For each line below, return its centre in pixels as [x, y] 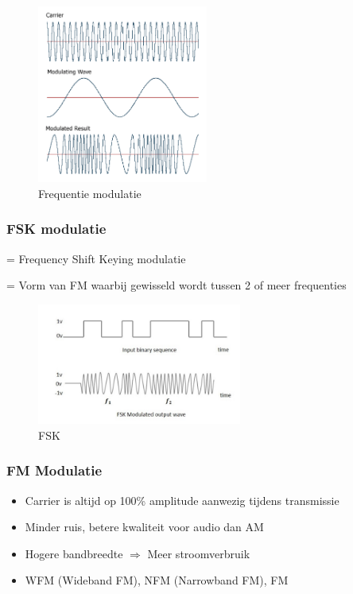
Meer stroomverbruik [199, 553]
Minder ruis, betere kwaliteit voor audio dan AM [144, 527]
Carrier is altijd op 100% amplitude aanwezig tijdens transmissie [182, 500]
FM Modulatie [54, 470]
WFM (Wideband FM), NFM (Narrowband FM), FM [157, 580]
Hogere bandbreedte [74, 553]
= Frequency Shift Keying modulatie [96, 258]
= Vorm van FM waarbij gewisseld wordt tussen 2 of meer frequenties [176, 285]
